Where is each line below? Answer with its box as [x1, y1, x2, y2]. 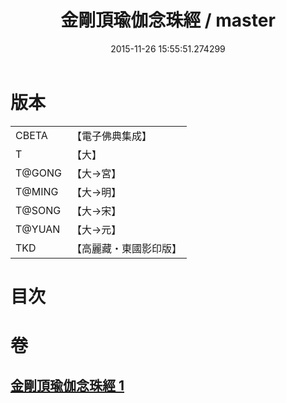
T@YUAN [15, 222, 61, 236]
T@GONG [15, 166, 62, 180]
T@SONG [15, 203, 62, 217]
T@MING [15, 184, 59, 198]
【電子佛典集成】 [71, 129, 152, 143]
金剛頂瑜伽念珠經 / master [60, 9, 276, 32]
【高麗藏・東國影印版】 [71, 241, 182, 255]
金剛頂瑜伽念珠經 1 [10, 377, 125, 395]
